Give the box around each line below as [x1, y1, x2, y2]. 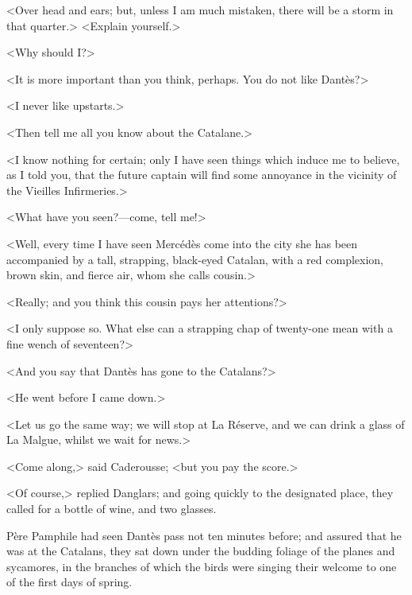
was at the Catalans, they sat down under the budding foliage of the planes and [6, 542, 395, 559]
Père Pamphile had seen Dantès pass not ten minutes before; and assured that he [6, 527, 402, 543]
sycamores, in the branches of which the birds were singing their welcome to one [6, 558, 397, 574]
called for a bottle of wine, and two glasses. [6, 500, 217, 517]
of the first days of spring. [6, 574, 133, 590]
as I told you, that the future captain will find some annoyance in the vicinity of [6, 166, 397, 183]
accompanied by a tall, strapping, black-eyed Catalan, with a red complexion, [6, 251, 384, 267]
